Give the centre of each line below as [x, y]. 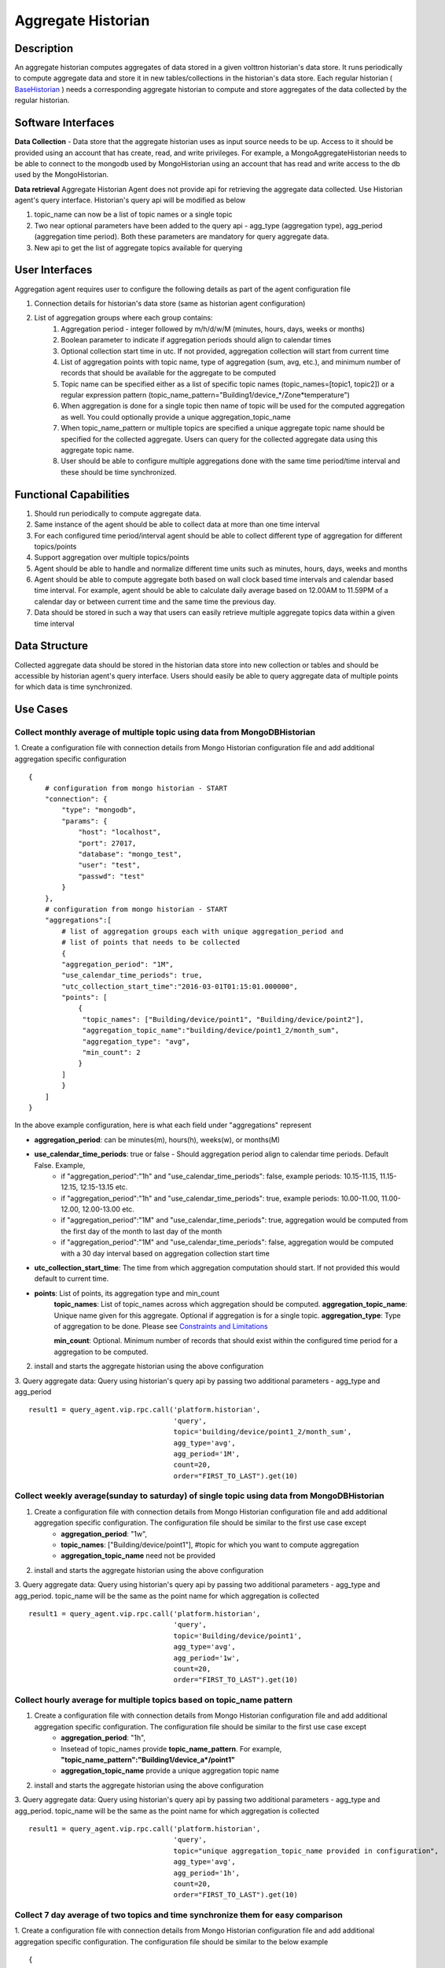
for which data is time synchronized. [74, 687]
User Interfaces [53, 270]
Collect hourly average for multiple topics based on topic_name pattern [154, 1700]
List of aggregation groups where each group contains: [123, 318]
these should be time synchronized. [119, 472]
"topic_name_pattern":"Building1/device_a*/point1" [148, 1760]
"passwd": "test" [112, 876]
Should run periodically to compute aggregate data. [118, 513]
